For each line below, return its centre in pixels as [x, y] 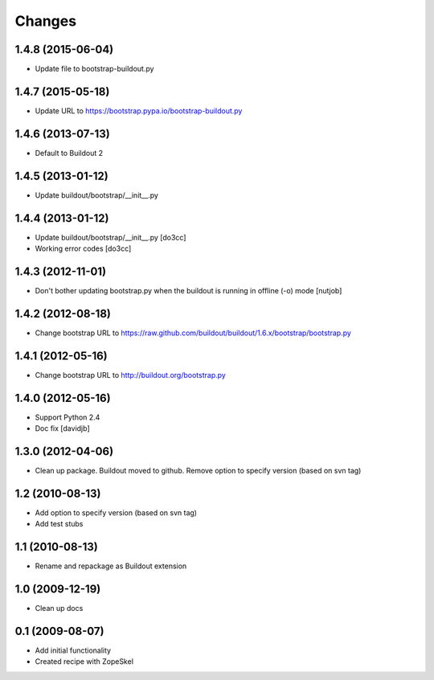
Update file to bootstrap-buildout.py [94, 69]
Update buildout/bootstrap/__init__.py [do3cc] [111, 237]
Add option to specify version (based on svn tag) [116, 512]
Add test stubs [59, 524]
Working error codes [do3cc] [83, 248]
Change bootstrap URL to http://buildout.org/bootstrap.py [131, 375]
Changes [45, 21]
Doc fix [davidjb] [62, 428]
